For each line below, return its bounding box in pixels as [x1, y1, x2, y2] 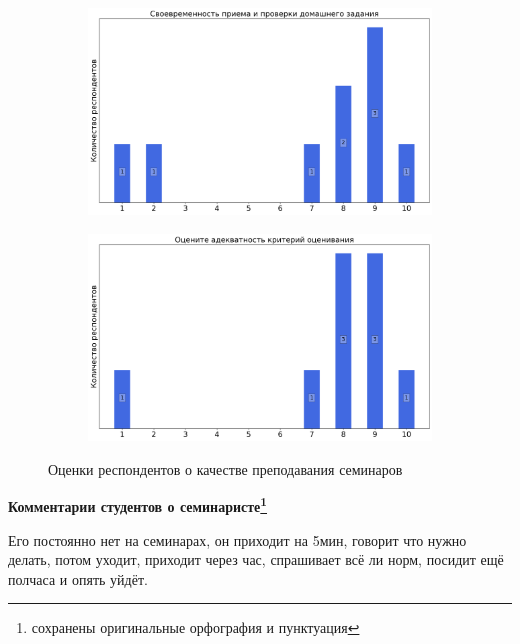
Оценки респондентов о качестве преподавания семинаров [48, 458, 403, 479]
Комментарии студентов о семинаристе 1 [8, 493, 268, 516]
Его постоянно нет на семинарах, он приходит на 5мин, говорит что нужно [8, 529, 467, 550]
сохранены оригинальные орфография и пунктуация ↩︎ [31, 617, 360, 638]
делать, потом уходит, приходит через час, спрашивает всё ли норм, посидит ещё [8, 549, 504, 570]
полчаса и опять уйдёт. [8, 568, 148, 589]
